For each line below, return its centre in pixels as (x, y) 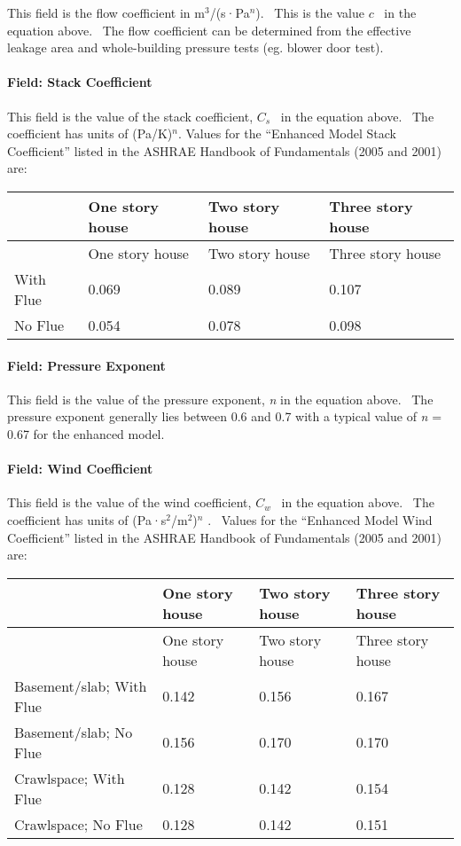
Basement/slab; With (81, 685)
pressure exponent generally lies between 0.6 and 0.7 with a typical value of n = (225, 416)
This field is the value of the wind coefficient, (129, 502)
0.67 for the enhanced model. (86, 433)
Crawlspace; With (70, 778)
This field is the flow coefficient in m (106, 12)
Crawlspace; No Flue (78, 824)
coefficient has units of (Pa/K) (90, 133)
